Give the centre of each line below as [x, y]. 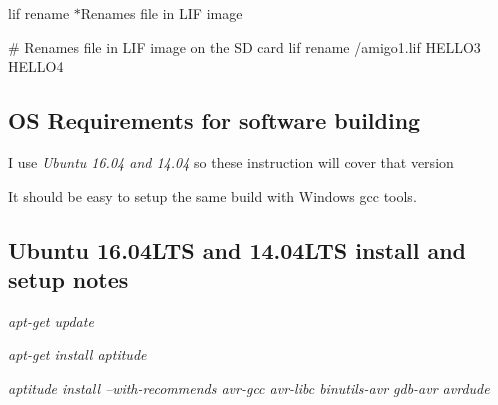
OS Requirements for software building [214, 120]
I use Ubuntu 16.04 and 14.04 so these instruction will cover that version [231, 161]
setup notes [68, 278]
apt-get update [51, 320]
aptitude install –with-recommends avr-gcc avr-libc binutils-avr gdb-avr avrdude [249, 387]
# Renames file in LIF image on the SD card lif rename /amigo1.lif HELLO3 [244, 46]
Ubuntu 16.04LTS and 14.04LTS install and [237, 249]
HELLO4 [36, 66]
